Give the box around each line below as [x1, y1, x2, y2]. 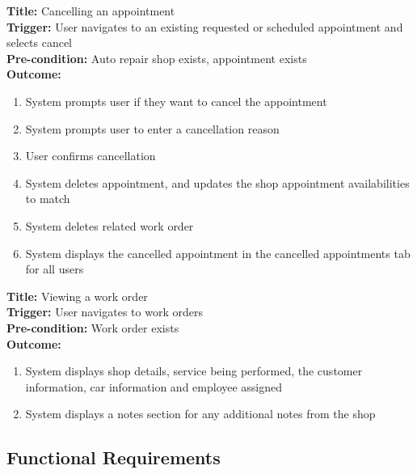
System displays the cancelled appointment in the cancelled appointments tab [25, 244, 411, 261]
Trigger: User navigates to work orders [6, 303, 203, 320]
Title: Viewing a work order [6, 287, 148, 304]
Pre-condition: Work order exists [6, 319, 179, 336]
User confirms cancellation [25, 147, 156, 164]
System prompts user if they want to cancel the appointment [25, 92, 327, 109]
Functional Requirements [6, 445, 221, 470]
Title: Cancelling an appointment [6, 2, 175, 19]
